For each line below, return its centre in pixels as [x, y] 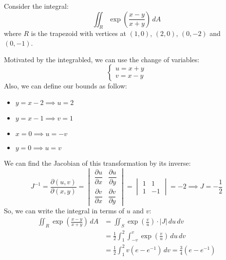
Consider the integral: [36, 6]
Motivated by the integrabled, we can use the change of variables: [102, 59]
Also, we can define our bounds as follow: [66, 86]
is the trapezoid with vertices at [78, 33]
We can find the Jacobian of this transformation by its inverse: [97, 163]
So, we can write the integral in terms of [64, 210]
